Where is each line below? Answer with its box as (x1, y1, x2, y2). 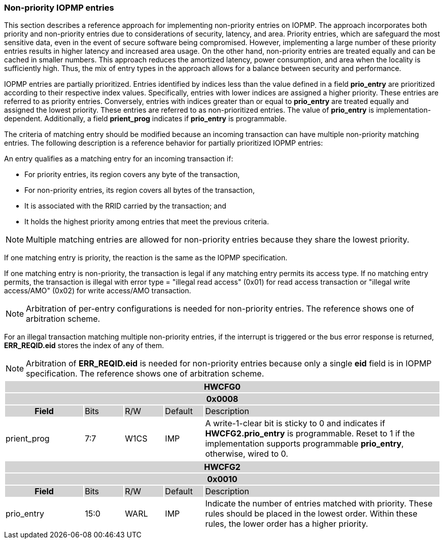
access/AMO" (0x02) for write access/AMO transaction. (4, 286, 191, 295)
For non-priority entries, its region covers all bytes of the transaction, (24, 186, 255, 195)
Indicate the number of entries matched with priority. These (205, 498, 433, 509)
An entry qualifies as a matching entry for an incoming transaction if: (4, 154, 233, 163)
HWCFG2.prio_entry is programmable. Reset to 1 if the (205, 428, 415, 439)
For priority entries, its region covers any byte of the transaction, (24, 170, 240, 179)
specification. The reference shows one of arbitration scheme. (26, 368, 264, 379)
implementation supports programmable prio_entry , (205, 438, 404, 449)
